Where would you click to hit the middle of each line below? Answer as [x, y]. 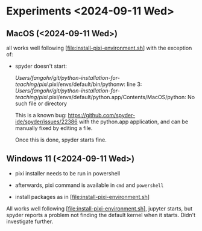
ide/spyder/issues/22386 [46, 122]
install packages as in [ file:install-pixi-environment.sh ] [82, 197]
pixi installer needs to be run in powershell [68, 173]
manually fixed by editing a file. [54, 128]
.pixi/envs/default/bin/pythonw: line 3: [95, 84]
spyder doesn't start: [41, 66]
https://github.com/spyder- [102, 115]
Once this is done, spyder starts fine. [61, 140]
